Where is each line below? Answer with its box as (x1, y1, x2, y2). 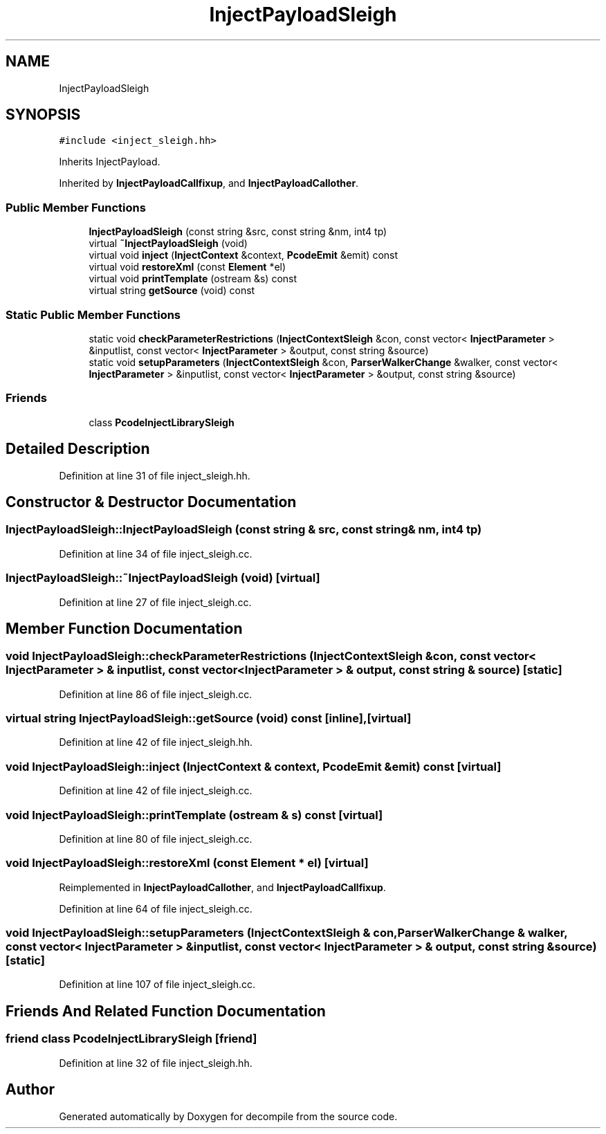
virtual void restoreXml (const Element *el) (89, 261, 286, 273)
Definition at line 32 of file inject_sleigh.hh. (59, 1057, 252, 1069)
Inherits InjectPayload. (59, 156, 160, 168)
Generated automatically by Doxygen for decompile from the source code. (59, 1110, 398, 1122)
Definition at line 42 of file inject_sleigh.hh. (59, 736, 253, 749)
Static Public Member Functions (6, 307, 181, 322)
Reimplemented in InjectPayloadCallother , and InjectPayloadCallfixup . (59, 881, 386, 893)
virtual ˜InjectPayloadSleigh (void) (89, 237, 248, 250)
